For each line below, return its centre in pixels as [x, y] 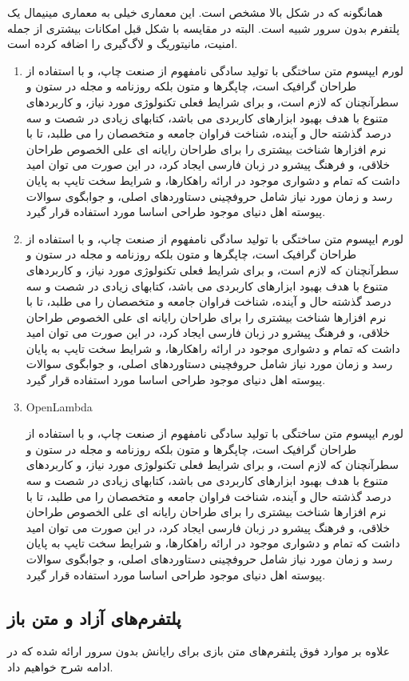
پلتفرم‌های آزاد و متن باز [94, 617]
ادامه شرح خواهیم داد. [60, 666]
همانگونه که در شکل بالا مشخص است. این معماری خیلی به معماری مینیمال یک [195, 12]
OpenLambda [59, 406]
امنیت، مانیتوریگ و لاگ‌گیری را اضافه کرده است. [123, 44]
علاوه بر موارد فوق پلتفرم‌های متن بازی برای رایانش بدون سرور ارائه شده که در [199, 651]
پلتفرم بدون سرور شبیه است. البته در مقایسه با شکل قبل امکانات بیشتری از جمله [204, 28]
